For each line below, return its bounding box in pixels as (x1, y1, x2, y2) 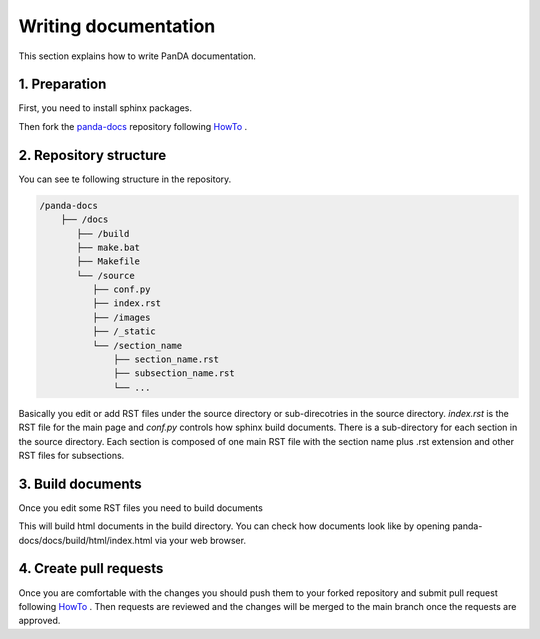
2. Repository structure (18, 146, 167, 164)
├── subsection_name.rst (113, 368, 235, 379)
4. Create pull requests (18, 560, 164, 577)
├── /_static (91, 326, 157, 337)
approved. (18, 615, 61, 627)
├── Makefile (76, 256, 140, 267)
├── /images (91, 311, 151, 323)
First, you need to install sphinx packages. (18, 102, 192, 114)
